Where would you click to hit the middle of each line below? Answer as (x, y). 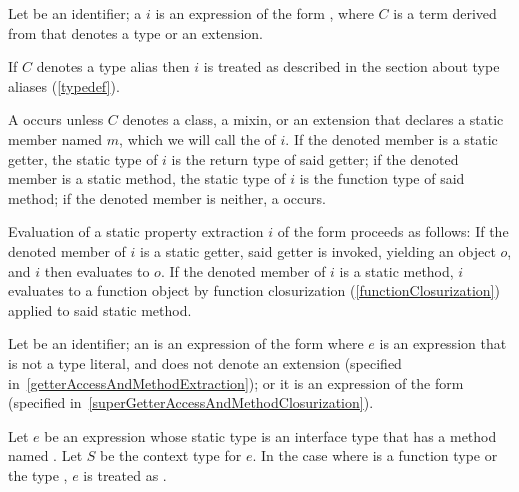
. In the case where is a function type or (375, 455)
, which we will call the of (197, 138)
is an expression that (443, 343)
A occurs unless (56, 119)
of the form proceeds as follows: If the (393, 231)
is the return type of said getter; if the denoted (315, 158)
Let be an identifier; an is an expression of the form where (186, 343)
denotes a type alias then (113, 66)
